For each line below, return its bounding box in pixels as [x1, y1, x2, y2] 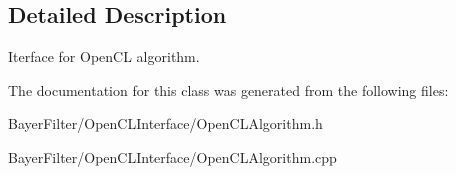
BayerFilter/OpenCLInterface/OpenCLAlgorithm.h [8, 113, 323, 134]
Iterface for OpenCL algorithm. [8, 46, 200, 67]
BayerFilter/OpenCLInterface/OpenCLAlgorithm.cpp [8, 146, 337, 167]
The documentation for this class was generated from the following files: [8, 79, 449, 100]
